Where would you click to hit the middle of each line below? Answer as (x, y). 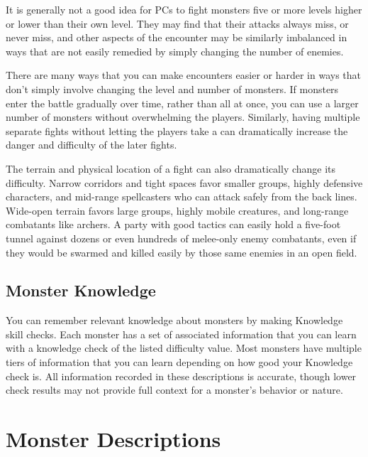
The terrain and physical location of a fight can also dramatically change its (171, 168)
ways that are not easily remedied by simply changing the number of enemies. (175, 51)
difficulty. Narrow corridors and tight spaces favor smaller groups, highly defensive (184, 182)
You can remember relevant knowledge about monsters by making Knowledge (174, 320)
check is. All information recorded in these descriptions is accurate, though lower (181, 376)
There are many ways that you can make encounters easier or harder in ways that (184, 75)
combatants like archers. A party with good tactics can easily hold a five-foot (173, 224)
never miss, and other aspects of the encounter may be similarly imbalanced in (177, 37)
